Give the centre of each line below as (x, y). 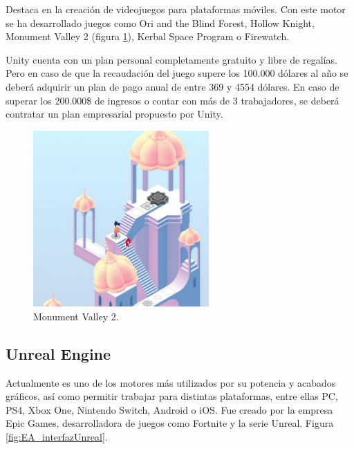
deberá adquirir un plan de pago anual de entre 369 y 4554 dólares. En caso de (173, 86)
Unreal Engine (58, 353)
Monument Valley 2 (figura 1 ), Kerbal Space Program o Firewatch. (148, 36)
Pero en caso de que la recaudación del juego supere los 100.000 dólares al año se (177, 73)
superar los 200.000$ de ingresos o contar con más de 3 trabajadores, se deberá (173, 100)
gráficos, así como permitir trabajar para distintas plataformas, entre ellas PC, (172, 396)
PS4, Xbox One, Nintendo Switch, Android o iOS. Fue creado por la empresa (169, 409)
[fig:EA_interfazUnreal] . (57, 436)
